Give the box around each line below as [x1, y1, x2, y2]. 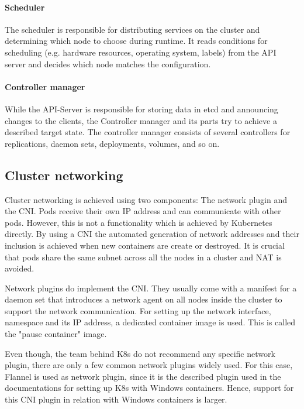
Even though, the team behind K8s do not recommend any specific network [5, 347, 275, 359]
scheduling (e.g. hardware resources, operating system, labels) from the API [5, 46, 277, 58]
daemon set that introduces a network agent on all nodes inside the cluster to [5, 293, 282, 305]
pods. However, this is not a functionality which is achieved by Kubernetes [5, 216, 272, 228]
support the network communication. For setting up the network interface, [5, 304, 271, 317]
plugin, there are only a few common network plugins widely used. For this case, [5, 359, 293, 371]
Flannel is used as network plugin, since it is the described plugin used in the [5, 370, 281, 382]
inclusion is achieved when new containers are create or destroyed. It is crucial [5, 239, 285, 251]
